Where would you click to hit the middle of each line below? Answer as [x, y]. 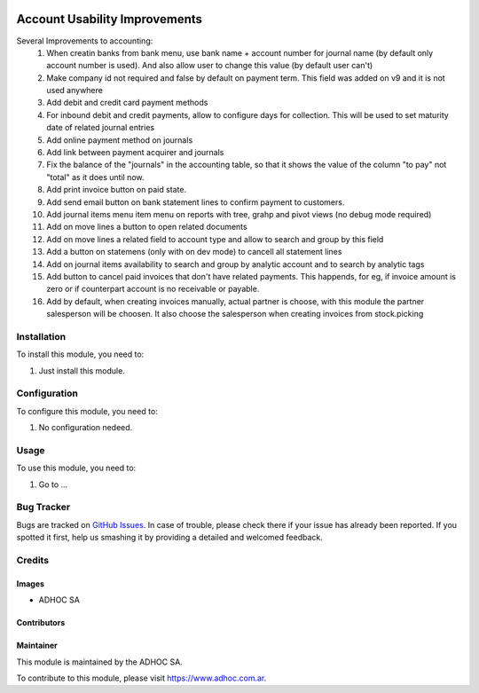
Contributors [41, 623]
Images [30, 583]
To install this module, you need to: [80, 354]
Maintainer [37, 646]
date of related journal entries [101, 128]
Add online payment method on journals [120, 140]
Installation [41, 336]
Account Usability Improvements [110, 19]
